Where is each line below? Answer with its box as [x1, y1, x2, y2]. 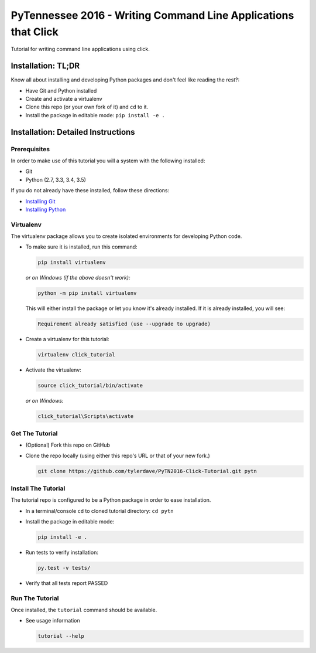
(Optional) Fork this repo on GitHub [25, 441, 111, 448]
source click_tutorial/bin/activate [37, 382, 143, 389]
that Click [11, 25, 59, 38]
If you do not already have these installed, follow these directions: [11, 187, 170, 194]
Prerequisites [11, 145, 50, 153]
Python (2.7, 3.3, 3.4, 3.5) [25, 176, 86, 183]
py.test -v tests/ [37, 564, 91, 571]
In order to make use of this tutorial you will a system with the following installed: [11, 157, 205, 164]
